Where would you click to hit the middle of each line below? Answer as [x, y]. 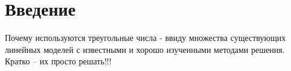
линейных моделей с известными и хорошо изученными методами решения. [145, 49]
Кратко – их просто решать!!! [58, 61]
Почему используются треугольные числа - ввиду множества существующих [145, 38]
